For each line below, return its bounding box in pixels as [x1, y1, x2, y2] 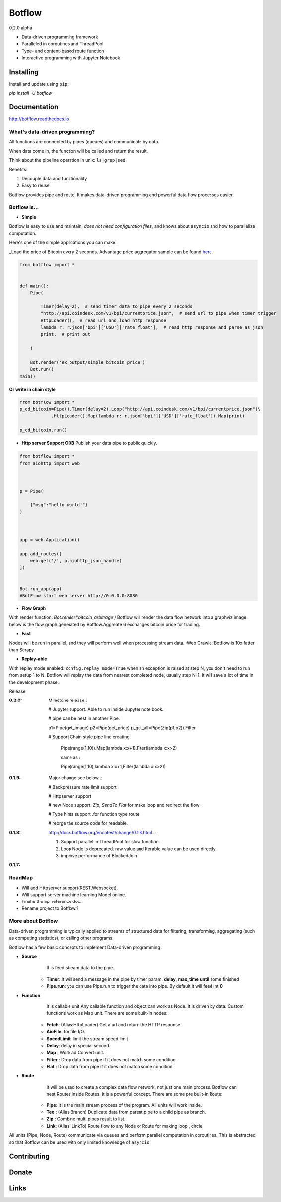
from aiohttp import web [19, 460, 80, 466]
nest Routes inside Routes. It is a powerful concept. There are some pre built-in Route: [46, 1091, 223, 1097]
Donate [9, 1168, 32, 1177]
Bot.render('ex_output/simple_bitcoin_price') [30, 359, 146, 365]
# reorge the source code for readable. [48, 820, 128, 826]
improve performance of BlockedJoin [61, 852, 138, 858]
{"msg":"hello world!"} [30, 502, 88, 507]
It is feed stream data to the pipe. [46, 965, 114, 971]
